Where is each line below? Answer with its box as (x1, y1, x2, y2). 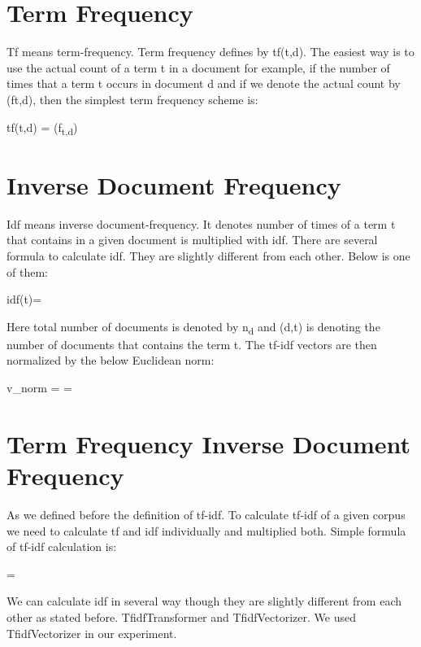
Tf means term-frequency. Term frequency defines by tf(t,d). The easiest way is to (7, 43, 414, 60)
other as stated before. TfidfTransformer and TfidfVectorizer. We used (7, 608, 356, 625)
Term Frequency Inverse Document (7, 426, 410, 460)
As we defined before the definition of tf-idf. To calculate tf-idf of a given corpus (7, 505, 406, 522)
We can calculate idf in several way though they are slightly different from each (7, 592, 402, 610)
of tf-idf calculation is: (7, 538, 117, 555)
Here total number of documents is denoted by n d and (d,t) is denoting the (7, 317, 380, 337)
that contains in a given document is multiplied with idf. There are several (7, 231, 378, 248)
